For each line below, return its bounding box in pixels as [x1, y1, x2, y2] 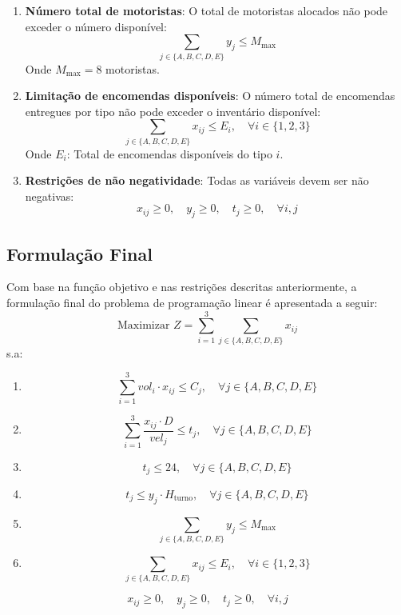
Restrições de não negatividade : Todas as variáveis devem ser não [25, 172, 369, 189]
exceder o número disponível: [25, 18, 167, 34]
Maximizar [117, 320, 170, 332]
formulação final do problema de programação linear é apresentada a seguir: [6, 294, 378, 310]
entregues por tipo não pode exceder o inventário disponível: [25, 102, 321, 119]
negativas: [25, 187, 74, 204]
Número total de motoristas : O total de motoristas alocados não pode [25, 2, 388, 18]
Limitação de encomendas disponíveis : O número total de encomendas [25, 87, 395, 104]
